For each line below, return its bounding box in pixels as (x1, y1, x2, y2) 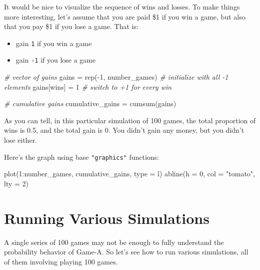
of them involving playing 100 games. (4, 256, 118, 266)
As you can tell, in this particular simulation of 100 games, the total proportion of (4, 115, 256, 125)
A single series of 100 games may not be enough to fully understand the (4, 236, 224, 247)
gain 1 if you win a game (15, 38, 92, 48)
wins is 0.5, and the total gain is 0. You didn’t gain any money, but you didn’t (4, 125, 244, 135)
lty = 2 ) (4, 178, 29, 188)
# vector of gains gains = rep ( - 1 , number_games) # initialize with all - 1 (4, 72, 228, 82)
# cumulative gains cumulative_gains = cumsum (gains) (4, 98, 176, 109)
